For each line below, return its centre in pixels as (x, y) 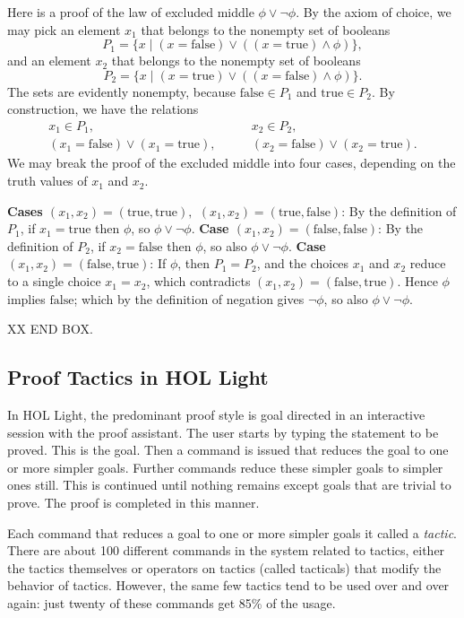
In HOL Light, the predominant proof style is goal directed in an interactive (216, 415)
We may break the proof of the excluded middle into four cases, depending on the (232, 163)
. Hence (417, 281)
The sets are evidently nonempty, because (121, 91)
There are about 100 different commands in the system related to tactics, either (226, 550)
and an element (49, 61)
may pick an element (64, 29)
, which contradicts (198, 281)
